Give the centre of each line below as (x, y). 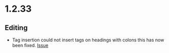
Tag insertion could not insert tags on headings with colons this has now (88, 40)
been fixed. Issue (30, 45)
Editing (16, 28)
